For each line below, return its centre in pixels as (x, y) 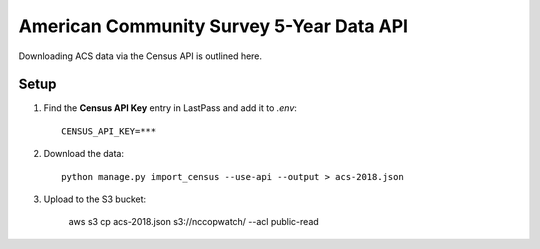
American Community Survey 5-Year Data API (213, 26)
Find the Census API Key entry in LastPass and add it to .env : (170, 108)
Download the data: (84, 154)
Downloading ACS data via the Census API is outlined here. (140, 56)
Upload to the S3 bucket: (95, 199)
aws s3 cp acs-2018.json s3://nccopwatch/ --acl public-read (193, 222)
